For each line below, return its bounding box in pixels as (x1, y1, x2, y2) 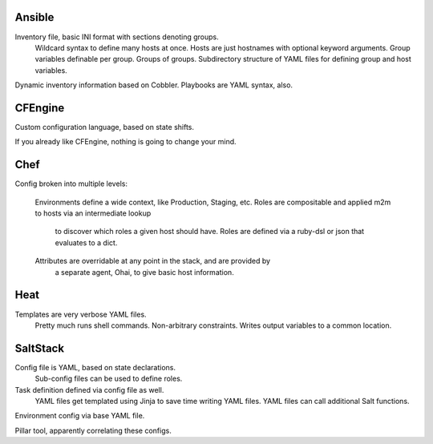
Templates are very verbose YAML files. (14, 309, 148, 319)
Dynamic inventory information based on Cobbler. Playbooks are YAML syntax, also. (14, 80, 293, 90)
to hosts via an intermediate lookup (34, 208, 152, 218)
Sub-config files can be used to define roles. (34, 373, 183, 384)
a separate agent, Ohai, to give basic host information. (55, 267, 234, 276)
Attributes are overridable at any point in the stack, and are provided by (34, 256, 271, 266)
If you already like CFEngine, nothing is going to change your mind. (14, 137, 237, 147)
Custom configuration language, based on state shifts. (14, 122, 195, 131)
